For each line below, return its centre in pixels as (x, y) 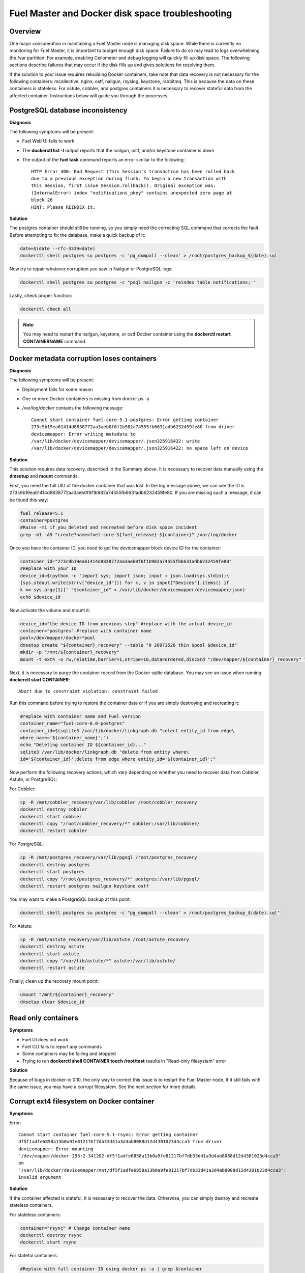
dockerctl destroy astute (52, 947)
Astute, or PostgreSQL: (34, 780)
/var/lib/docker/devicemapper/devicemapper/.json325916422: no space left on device (140, 448)
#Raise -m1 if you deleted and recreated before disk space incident (109, 528)
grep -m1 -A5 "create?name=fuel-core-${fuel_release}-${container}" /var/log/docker (129, 534)
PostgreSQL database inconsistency (68, 110)
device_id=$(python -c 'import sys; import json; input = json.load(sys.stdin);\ (125, 576)
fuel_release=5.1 (42, 513)
